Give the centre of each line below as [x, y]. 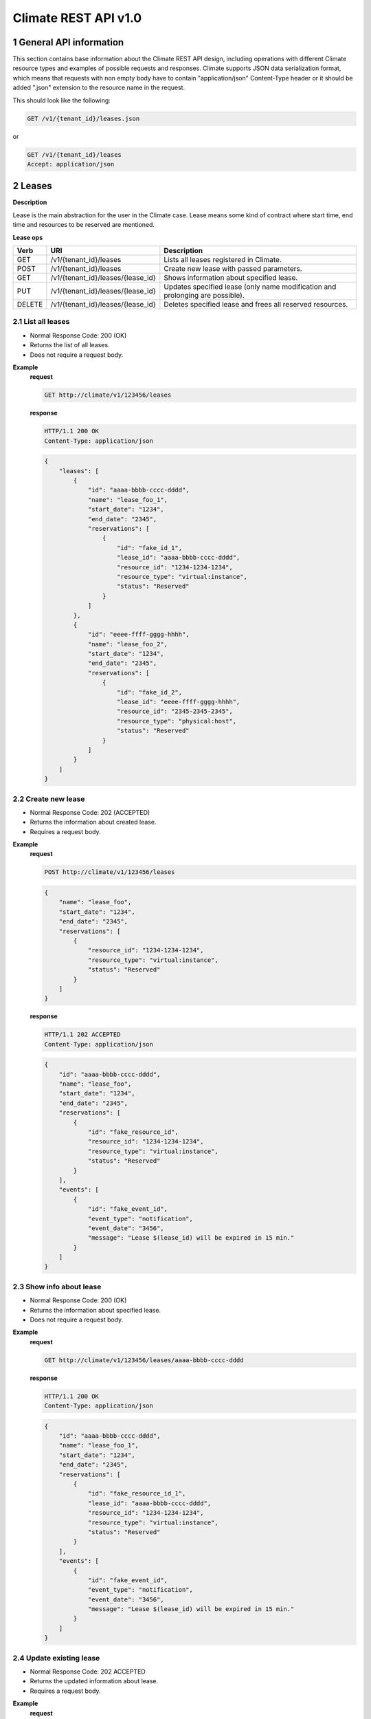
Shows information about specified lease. [231, 278]
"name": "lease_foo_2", [128, 644]
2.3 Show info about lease [57, 1286]
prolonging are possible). [204, 296]
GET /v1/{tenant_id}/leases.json [83, 118]
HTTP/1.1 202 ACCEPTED [82, 1034]
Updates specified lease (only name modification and [250, 287]
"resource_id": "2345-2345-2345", [175, 711]
